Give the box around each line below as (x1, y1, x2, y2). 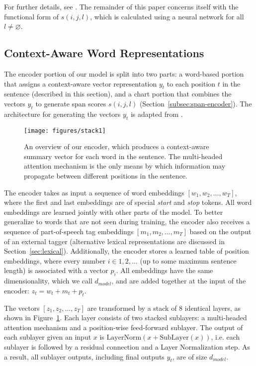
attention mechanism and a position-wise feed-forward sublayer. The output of (4, 322, 243, 332)
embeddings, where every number (4, 255, 105, 266)
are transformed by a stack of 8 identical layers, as (87, 302, 241, 313)
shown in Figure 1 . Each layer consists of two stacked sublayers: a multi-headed (4, 312, 247, 323)
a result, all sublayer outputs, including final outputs (4, 351, 165, 362)
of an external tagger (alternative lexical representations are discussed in (4, 236, 225, 246)
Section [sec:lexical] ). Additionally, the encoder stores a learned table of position (4, 246, 249, 256)
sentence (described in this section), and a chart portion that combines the (4, 89, 232, 99)
